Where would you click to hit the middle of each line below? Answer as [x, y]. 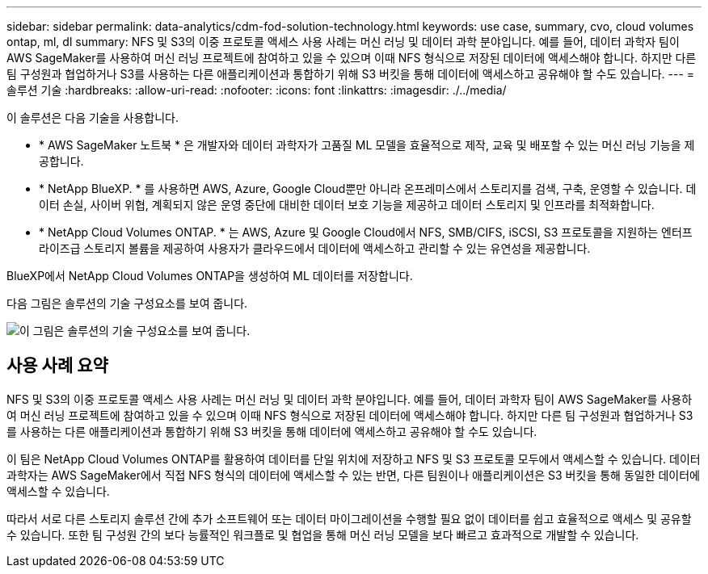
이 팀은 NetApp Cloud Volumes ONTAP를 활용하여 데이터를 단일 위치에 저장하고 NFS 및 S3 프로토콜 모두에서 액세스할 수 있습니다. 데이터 [354, 459]
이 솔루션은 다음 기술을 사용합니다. [93, 117]
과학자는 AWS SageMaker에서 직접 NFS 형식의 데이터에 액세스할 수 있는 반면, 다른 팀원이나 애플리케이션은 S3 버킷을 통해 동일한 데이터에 [353, 475]
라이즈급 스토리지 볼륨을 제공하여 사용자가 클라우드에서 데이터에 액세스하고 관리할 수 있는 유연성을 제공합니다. [315, 248]
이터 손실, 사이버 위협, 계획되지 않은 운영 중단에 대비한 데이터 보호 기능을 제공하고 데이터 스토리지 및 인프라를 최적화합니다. [347, 205]
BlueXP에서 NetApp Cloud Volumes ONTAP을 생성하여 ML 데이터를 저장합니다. [210, 276]
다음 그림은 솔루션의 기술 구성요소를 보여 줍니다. [127, 303]
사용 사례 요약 [57, 366]
